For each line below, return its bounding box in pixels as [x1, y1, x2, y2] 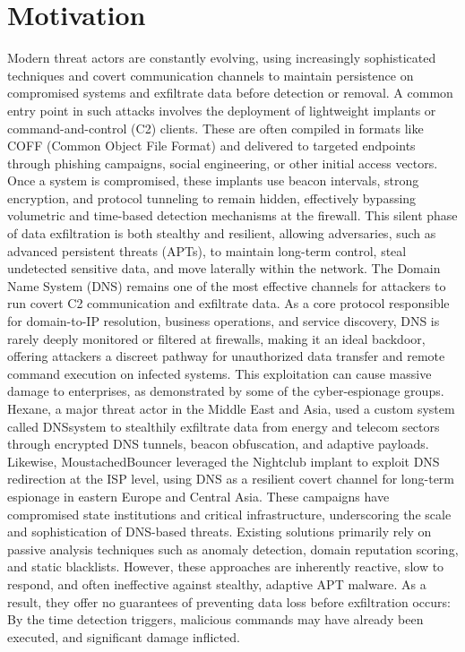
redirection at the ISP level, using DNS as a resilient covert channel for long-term [7, 469, 454, 488]
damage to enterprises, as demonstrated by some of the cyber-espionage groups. [7, 382, 444, 400]
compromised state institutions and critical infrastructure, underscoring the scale [7, 504, 452, 523]
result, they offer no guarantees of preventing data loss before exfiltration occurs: [7, 592, 451, 611]
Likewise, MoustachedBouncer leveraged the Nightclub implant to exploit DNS [7, 451, 440, 470]
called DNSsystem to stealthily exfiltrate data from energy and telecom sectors [7, 416, 440, 435]
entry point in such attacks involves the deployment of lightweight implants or [7, 100, 436, 119]
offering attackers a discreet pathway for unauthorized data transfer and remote [7, 347, 445, 365]
